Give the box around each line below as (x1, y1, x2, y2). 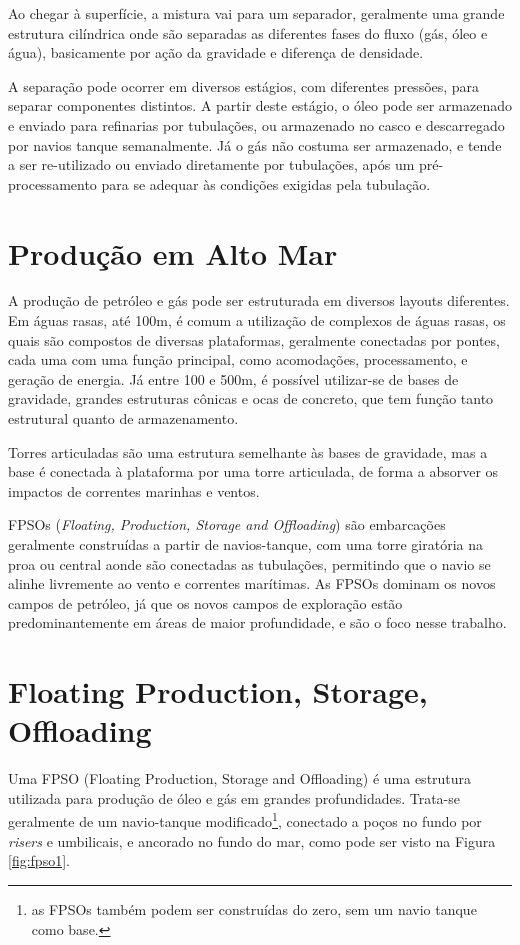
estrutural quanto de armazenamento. (8, 408, 239, 429)
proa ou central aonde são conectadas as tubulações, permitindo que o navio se (8, 553, 491, 574)
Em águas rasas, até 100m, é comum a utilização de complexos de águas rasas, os (8, 310, 506, 331)
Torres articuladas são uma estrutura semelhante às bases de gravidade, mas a (8, 441, 488, 462)
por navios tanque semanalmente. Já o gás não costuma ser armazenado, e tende (8, 134, 502, 155)
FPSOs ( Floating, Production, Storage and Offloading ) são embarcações (8, 514, 446, 535)
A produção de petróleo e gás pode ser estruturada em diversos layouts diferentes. (8, 290, 510, 311)
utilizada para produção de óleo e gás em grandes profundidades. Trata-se (8, 787, 461, 808)
